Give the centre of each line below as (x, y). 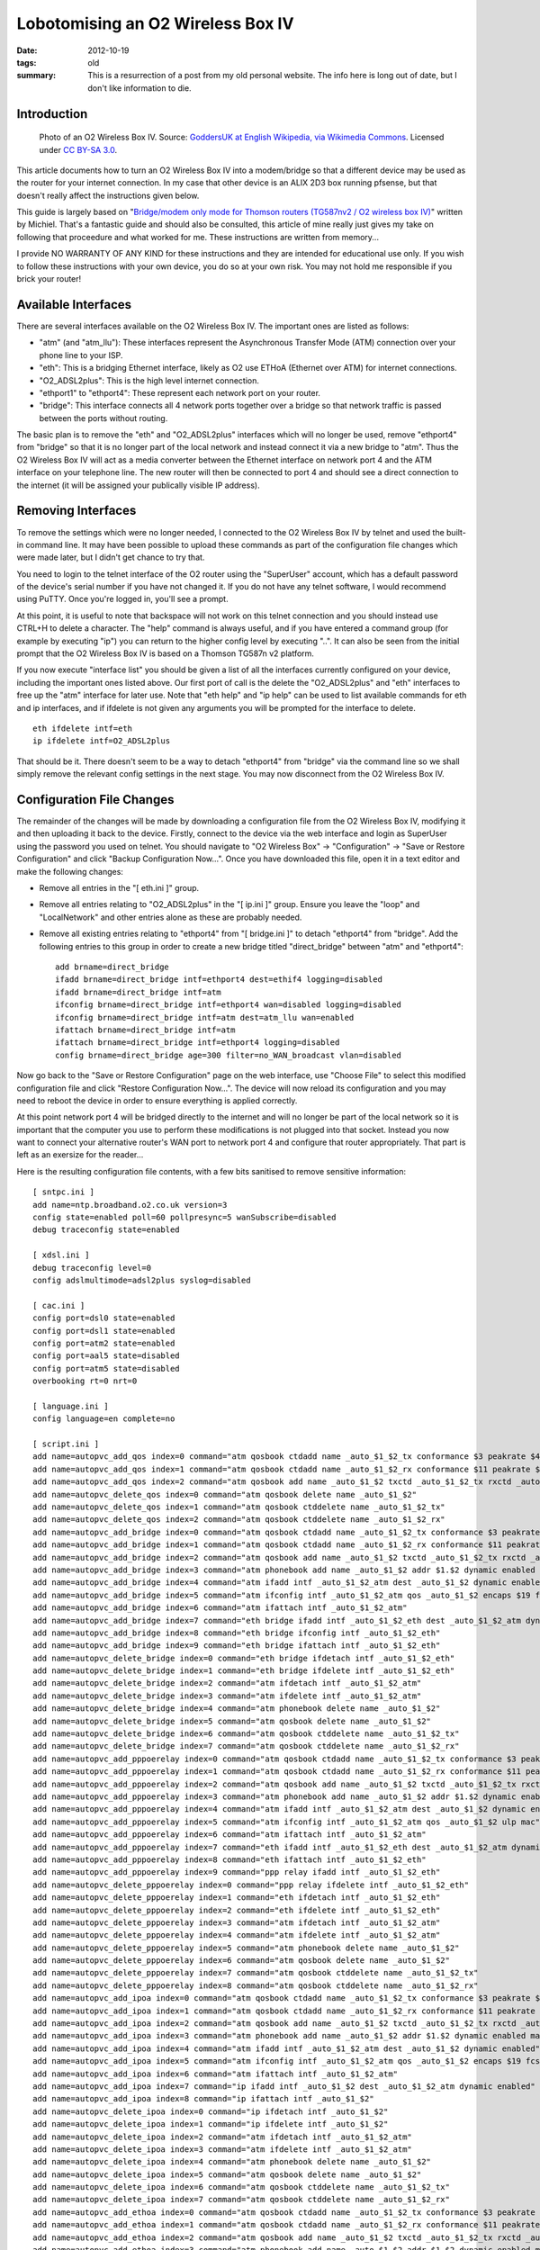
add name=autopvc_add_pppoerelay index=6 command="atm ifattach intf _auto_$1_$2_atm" (229, 1835)
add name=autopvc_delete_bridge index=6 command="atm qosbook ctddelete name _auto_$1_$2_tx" (246, 1734)
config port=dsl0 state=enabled (104, 1318)
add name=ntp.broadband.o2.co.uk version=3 (130, 1205)
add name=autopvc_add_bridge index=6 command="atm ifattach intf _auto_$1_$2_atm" (220, 1608)
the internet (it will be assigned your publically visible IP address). (138, 485)
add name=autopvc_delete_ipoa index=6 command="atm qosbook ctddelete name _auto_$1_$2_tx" (241, 2187)
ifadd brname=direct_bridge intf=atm (139, 992)
